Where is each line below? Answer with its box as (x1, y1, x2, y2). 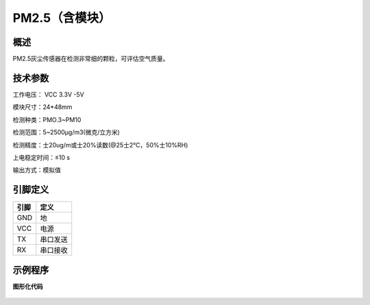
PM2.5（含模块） (12, 10, 111, 25)
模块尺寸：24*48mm (12, 103, 73, 111)
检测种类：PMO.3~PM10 (12, 115, 82, 123)
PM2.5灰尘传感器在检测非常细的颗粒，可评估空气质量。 (12, 55, 169, 63)
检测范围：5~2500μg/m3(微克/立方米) (12, 128, 120, 136)
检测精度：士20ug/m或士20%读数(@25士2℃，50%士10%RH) (12, 141, 188, 149)
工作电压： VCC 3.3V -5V (12, 90, 85, 99)
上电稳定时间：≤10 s (12, 153, 71, 161)
